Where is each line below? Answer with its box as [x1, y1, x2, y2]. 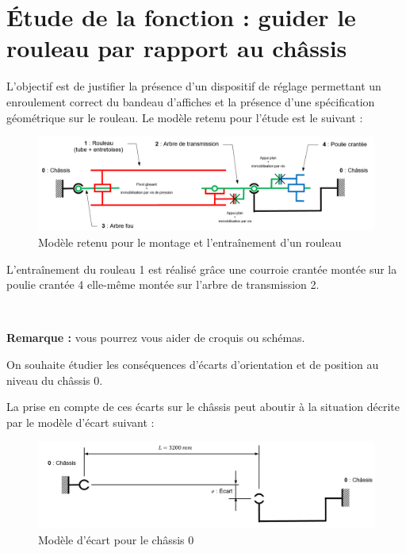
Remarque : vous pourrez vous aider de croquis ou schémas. [6, 329, 305, 346]
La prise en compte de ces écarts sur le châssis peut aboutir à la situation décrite [6, 398, 400, 415]
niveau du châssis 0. [6, 371, 103, 388]
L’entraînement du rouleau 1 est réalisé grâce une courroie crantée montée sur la [6, 260, 397, 277]
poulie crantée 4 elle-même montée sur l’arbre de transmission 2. [6, 276, 320, 293]
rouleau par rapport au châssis [6, 32, 347, 64]
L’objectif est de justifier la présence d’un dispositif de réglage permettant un [6, 78, 381, 94]
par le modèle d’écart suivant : [6, 413, 155, 430]
